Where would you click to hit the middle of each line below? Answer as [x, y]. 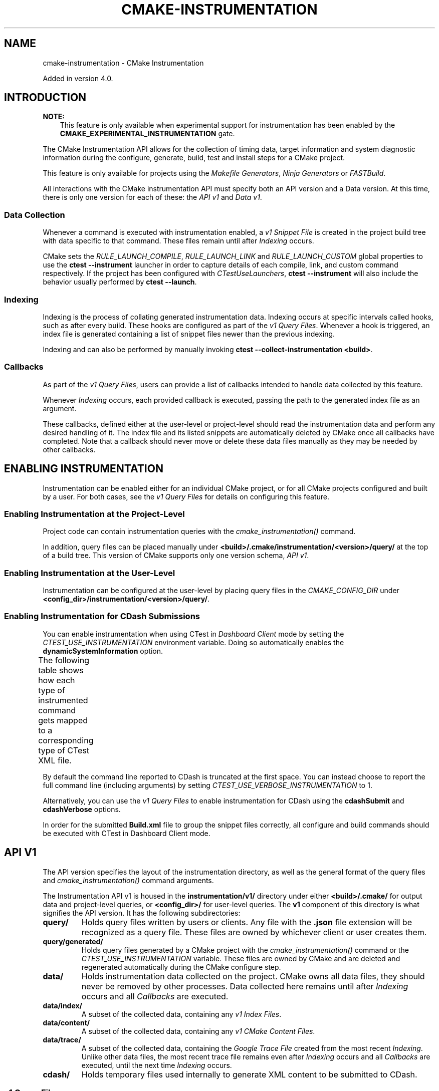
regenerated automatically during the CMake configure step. [181, 967]
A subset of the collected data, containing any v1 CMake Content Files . [198, 1031]
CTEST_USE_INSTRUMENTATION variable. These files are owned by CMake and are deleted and [241, 958]
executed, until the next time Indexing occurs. [157, 1065]
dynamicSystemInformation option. [103, 651]
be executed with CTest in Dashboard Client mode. [127, 833]
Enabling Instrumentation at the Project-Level [94, 514]
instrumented [63, 700]
